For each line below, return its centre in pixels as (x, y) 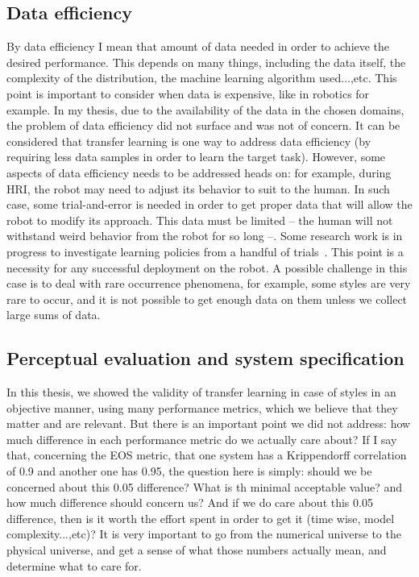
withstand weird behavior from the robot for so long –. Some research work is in (205, 236)
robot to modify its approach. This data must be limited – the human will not (200, 220)
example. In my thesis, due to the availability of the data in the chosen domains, (205, 109)
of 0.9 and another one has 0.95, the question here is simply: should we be (189, 471)
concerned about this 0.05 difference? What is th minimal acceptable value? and (204, 486)
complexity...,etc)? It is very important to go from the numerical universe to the (204, 534)
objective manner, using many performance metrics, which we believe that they (202, 407)
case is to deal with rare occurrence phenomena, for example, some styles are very (209, 283)
